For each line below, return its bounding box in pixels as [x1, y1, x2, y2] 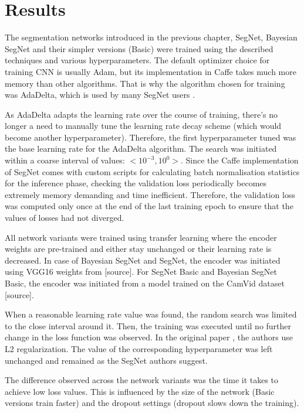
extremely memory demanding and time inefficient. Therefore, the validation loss [5, 188, 295, 200]
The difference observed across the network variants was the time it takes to [5, 374, 279, 386]
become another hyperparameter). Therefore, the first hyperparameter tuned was [5, 131, 296, 143]
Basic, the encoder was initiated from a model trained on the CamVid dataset [5, 277, 285, 289]
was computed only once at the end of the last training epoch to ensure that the [5, 200, 293, 212]
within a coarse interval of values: [5, 154, 125, 166]
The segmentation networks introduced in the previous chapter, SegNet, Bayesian [5, 31, 298, 43]
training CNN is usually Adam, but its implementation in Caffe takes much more [5, 65, 296, 77]
